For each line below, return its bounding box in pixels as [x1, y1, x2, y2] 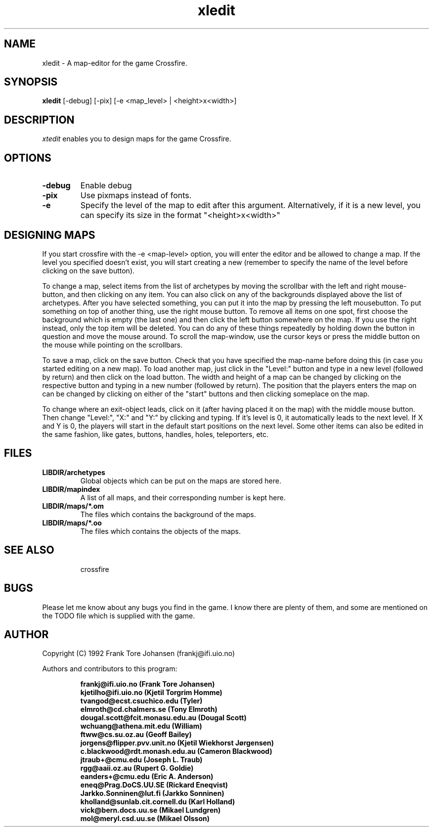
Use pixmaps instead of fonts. [80, 190, 192, 201]
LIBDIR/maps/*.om [42, 501, 104, 510]
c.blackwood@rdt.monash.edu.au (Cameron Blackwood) [80, 747, 272, 756]
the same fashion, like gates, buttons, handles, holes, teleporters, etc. [42, 430, 269, 438]
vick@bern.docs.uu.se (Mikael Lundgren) [80, 806, 221, 815]
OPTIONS [4, 151, 51, 164]
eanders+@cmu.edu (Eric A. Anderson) [80, 772, 214, 781]
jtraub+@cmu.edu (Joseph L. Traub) [80, 755, 203, 764]
